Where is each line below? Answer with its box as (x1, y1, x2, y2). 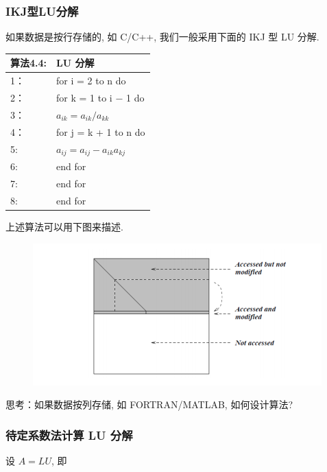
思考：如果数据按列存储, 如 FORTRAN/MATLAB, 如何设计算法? (5, 397, 293, 412)
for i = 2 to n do (56, 73, 126, 88)
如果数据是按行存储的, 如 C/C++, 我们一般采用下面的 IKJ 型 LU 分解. (5, 29, 319, 44)
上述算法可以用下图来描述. (5, 220, 123, 234)
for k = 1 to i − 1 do (56, 91, 145, 104)
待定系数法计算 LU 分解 (5, 426, 133, 443)
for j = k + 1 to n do (56, 124, 145, 139)
